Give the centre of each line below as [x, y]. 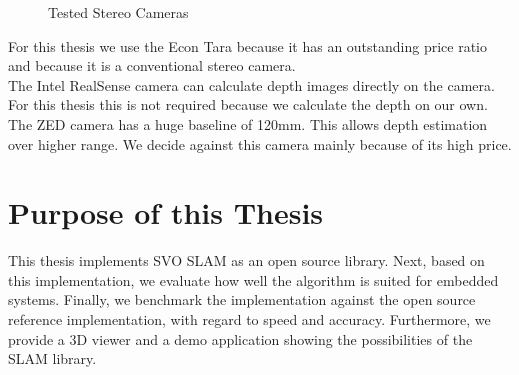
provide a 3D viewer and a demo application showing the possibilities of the [240, 338]
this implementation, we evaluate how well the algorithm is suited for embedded [253, 279]
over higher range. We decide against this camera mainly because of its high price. [260, 143]
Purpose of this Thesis [166, 212]
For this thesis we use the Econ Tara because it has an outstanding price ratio [248, 45]
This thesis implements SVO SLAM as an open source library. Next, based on [246, 260]
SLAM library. [52, 358]
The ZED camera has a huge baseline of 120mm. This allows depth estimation [248, 123]
